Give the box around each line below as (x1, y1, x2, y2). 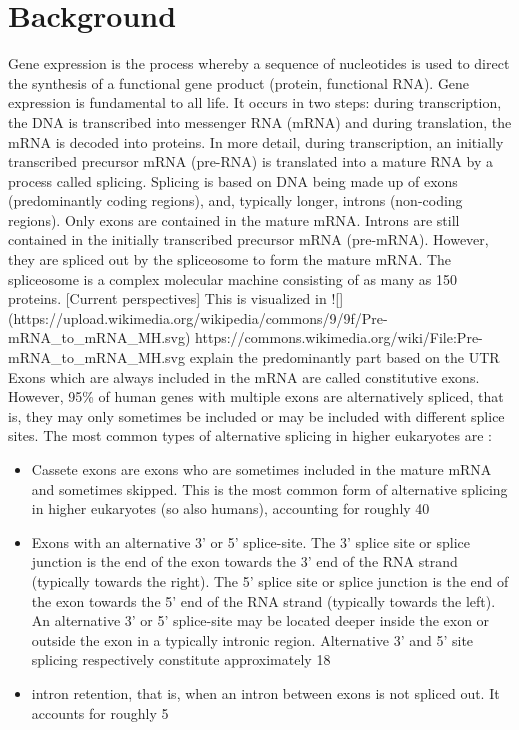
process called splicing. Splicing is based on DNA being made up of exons (8, 170, 458, 191)
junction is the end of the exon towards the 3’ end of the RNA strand (31, 551, 458, 572)
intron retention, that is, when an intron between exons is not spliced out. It (31, 682, 500, 703)
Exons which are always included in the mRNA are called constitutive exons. (8, 366, 480, 387)
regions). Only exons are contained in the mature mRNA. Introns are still (8, 209, 460, 230)
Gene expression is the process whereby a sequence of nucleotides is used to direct (8, 53, 510, 74)
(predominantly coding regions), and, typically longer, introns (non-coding (8, 190, 463, 211)
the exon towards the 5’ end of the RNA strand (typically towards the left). (31, 590, 496, 611)
